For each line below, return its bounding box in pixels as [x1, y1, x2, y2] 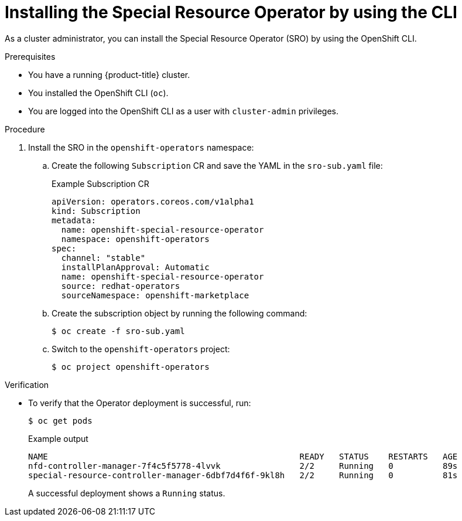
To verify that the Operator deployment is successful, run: [28, 397, 251, 408]
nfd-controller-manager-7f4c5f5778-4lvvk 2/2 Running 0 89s [28, 461, 458, 471]
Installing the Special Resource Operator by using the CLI [5, 2, 457, 22]
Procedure [5, 124, 45, 134]
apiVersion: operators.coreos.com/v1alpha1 [52, 196, 254, 206]
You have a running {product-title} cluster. [28, 69, 190, 80]
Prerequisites [5, 51, 56, 62]
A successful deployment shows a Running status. [28, 488, 225, 498]
